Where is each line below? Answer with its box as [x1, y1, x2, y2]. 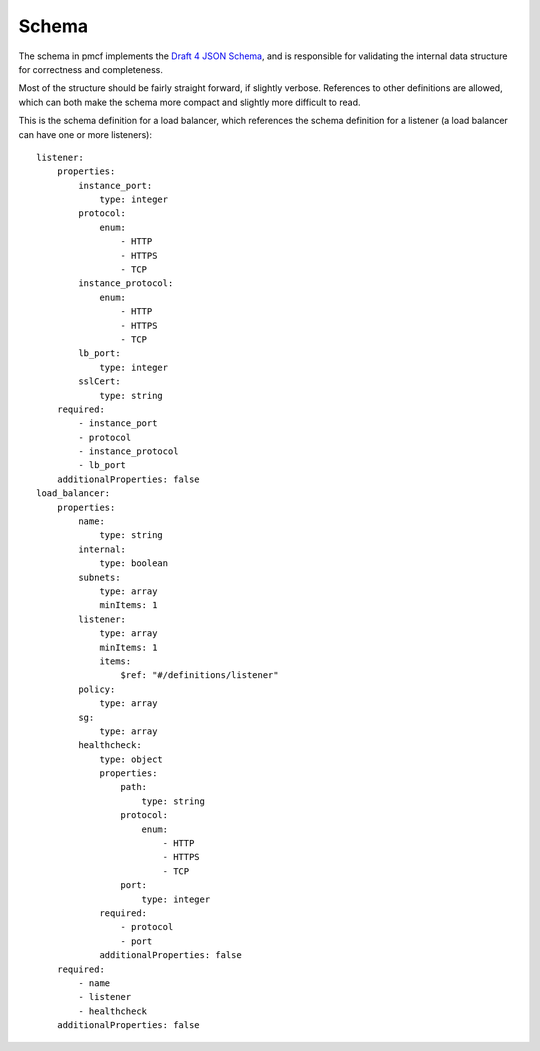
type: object [99, 753, 164, 765]
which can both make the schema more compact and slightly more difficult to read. [18, 96, 361, 108]
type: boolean [99, 558, 169, 569]
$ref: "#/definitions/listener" [120, 670, 279, 681]
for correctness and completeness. [18, 63, 164, 75]
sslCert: [78, 376, 121, 387]
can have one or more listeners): [18, 128, 153, 140]
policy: [78, 683, 116, 695]
